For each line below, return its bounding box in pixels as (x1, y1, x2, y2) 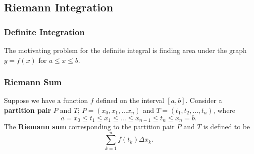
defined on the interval (96, 95, 164, 105)
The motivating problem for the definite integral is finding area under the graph (4, 45, 247, 55)
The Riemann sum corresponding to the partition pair (4, 121, 175, 132)
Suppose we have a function (4, 95, 88, 105)
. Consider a (185, 95, 222, 105)
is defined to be (203, 121, 250, 132)
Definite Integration (4, 25, 85, 38)
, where (213, 105, 236, 115)
